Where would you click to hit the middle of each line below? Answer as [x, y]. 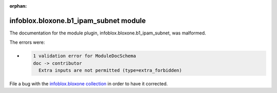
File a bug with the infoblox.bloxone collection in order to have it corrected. [89, 84]
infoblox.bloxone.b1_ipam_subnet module [78, 21]
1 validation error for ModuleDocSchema [84, 56]
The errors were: [27, 42]
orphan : [18, 6]
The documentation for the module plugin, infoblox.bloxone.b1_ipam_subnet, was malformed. [108, 33]
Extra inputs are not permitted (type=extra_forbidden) [110, 70]
